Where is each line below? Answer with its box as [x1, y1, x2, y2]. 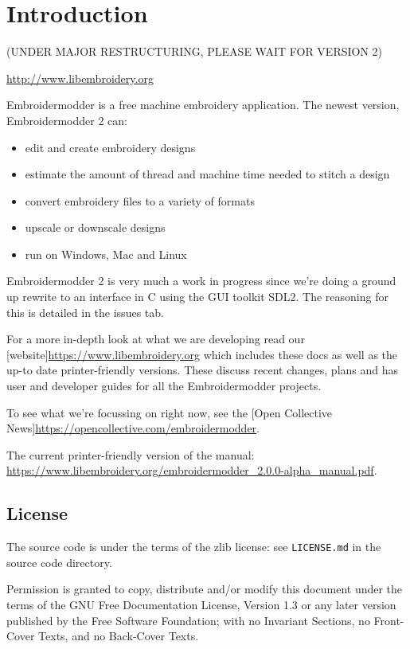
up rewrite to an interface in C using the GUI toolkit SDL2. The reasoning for [6, 288, 389, 305]
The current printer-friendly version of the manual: [6, 446, 255, 463]
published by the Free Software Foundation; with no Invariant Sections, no [6, 612, 370, 628]
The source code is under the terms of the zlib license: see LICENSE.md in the [6, 538, 381, 555]
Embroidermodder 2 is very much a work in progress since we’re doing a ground [6, 272, 396, 289]
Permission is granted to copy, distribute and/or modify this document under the [6, 581, 403, 597]
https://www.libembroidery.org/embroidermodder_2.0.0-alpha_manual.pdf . [6, 462, 377, 479]
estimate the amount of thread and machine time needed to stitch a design [25, 166, 390, 182]
